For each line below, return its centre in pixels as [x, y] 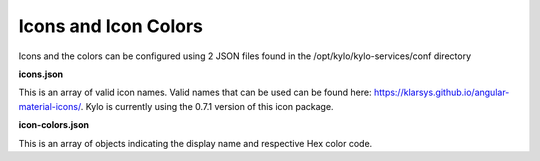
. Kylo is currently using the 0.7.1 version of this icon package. [207, 106]
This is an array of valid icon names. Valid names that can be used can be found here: [195, 92]
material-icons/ [50, 106]
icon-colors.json [54, 125]
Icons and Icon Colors [111, 26]
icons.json [41, 74]
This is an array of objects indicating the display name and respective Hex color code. [195, 143]
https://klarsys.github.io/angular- [441, 92]
